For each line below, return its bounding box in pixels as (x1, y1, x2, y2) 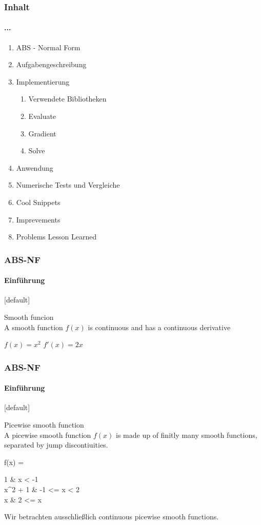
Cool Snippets (16, 196, 61, 207)
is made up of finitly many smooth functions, (116, 429, 257, 440)
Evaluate (28, 111, 56, 122)
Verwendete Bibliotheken (28, 93, 107, 104)
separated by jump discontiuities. (4, 439, 108, 450)
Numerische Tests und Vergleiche (16, 179, 120, 190)
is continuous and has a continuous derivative (88, 321, 231, 332)
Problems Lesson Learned (16, 231, 97, 242)
